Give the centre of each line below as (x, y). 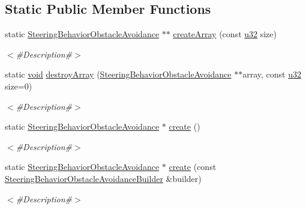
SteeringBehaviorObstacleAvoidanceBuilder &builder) (103, 178)
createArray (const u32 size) (225, 34)
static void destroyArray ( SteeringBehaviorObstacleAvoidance (118, 74)
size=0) (19, 86)
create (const (193, 167)
